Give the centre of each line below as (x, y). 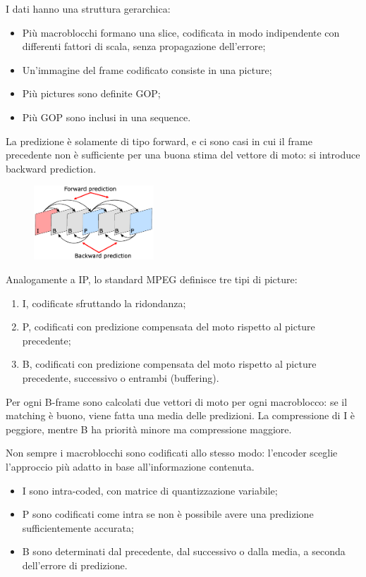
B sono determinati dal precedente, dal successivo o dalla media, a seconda (184, 551)
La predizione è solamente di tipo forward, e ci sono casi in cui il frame (159, 141)
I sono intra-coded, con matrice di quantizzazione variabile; (150, 490)
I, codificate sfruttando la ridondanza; (104, 303)
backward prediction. (51, 168)
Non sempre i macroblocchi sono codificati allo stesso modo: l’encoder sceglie (172, 453)
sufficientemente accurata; (78, 527)
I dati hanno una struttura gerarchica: (88, 8)
